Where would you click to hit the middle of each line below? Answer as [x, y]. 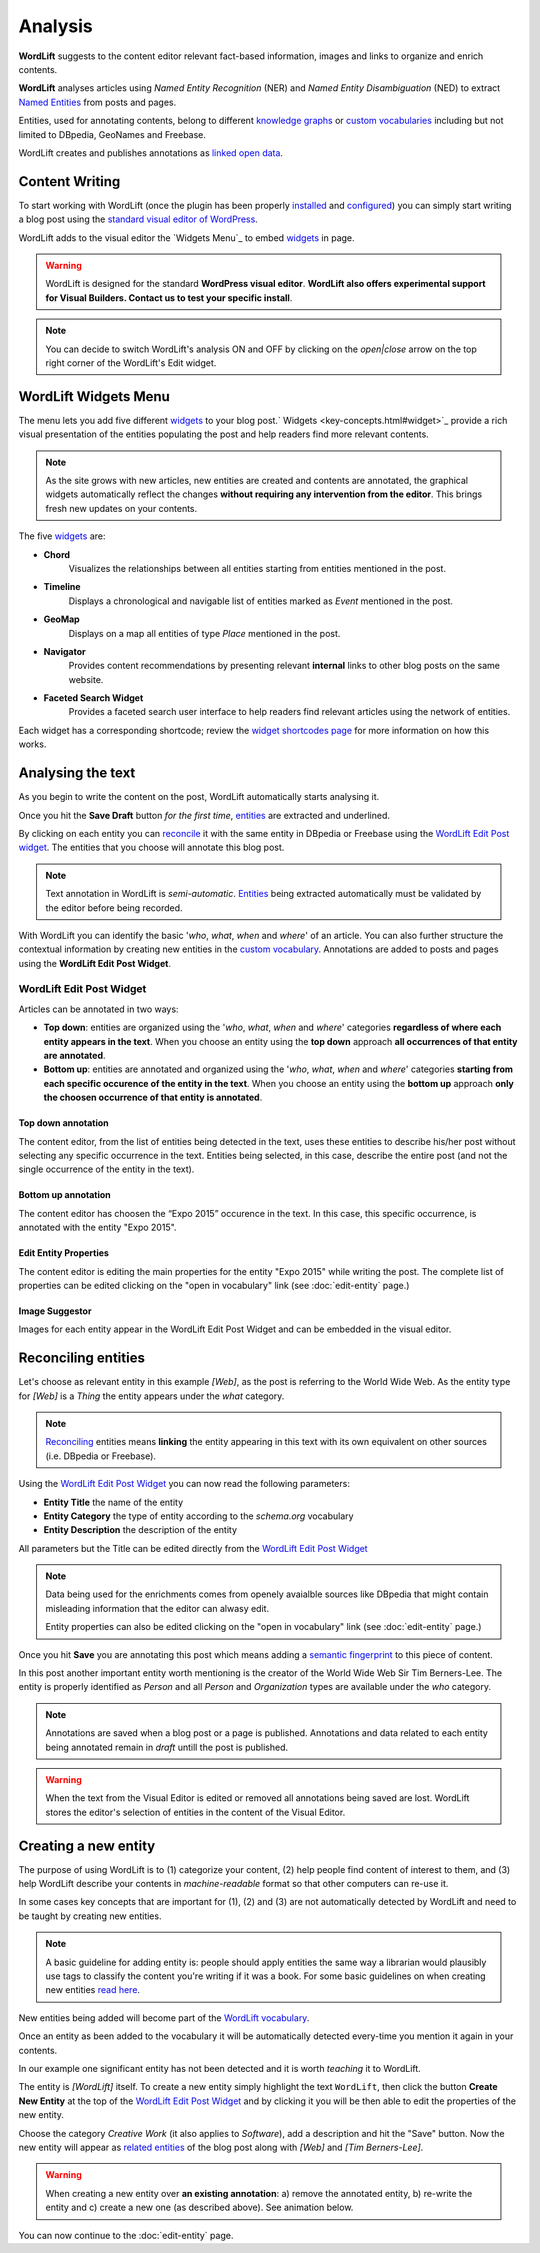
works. [32, 744]
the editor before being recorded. [114, 907]
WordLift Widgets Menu [94, 396]
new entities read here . [92, 1990]
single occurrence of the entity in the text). [106, 1169]
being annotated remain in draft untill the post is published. [167, 1747]
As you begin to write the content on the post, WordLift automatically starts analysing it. [199, 797]
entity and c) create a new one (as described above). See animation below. [199, 2207]
